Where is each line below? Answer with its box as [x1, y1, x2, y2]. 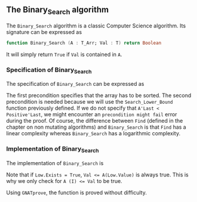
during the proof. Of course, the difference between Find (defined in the [6, 117, 183, 125]
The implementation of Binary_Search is [6, 160, 104, 166]
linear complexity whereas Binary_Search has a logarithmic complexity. [6, 130, 181, 137]
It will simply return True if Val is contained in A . [6, 51, 122, 58]
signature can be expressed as [6, 29, 82, 35]
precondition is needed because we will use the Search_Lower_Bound [6, 98, 173, 105]
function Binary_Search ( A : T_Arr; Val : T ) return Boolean [6, 40, 162, 46]
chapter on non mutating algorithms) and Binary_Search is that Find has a [6, 123, 186, 130]
